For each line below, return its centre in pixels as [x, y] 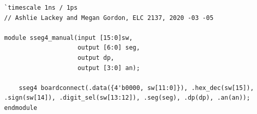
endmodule [21, 108]
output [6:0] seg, [109, 48]
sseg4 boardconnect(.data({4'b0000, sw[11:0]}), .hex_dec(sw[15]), [136, 88]
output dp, [96, 58]
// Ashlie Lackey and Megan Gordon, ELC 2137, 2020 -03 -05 [109, 18]
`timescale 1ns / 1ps [41, 8]
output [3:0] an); [109, 68]
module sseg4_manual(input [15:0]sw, [68, 38]
